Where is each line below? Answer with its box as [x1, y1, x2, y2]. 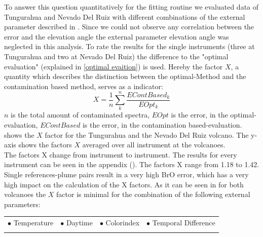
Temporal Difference [152, 217, 215, 228]
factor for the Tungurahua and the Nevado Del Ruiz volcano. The [45, 129, 249, 140]
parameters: [4, 199, 41, 209]
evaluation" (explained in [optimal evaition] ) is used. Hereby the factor [4, 61, 223, 71]
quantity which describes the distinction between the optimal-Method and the [4, 71, 246, 82]
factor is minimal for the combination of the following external [56, 189, 250, 200]
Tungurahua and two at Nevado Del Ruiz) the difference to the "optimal [4, 51, 229, 61]
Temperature [13, 217, 54, 228]
